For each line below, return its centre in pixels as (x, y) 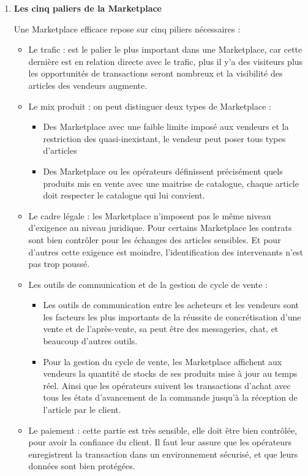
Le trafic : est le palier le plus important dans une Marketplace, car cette (165, 49)
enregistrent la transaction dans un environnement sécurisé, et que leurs (163, 454)
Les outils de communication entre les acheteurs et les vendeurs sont (171, 305)
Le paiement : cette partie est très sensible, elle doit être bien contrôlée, (163, 430)
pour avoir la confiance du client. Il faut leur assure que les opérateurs (160, 442)
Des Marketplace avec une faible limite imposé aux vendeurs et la (166, 127)
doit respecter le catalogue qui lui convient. (124, 195)
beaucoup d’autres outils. (90, 341)
